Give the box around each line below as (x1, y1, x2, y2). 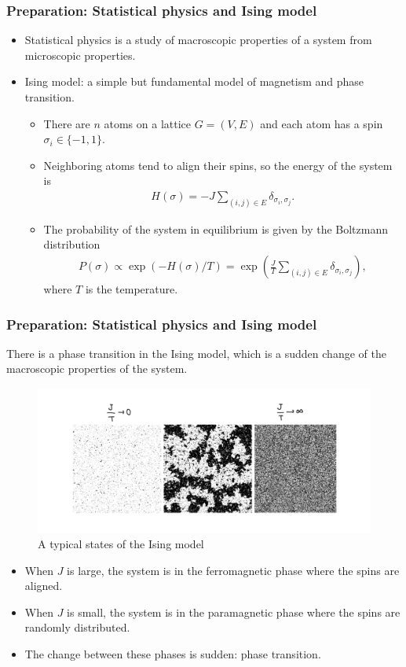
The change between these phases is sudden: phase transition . (24, 645, 321, 661)
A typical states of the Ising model (38, 535, 204, 551)
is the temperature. (85, 281, 178, 297)
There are (43, 115, 90, 131)
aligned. (24, 577, 63, 594)
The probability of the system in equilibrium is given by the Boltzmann (43, 220, 389, 237)
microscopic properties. (24, 46, 136, 63)
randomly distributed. (24, 619, 130, 636)
